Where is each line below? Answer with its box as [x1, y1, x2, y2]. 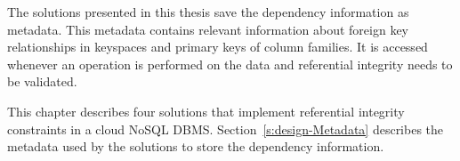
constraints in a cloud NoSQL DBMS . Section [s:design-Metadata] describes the [7, 119, 444, 138]
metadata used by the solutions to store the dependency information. [7, 137, 384, 156]
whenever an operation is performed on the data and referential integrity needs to [7, 54, 453, 73]
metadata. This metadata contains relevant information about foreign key [7, 20, 409, 38]
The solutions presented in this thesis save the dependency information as [7, 3, 409, 20]
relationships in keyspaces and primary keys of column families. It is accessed [7, 37, 428, 56]
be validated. [7, 72, 77, 91]
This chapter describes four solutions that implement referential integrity [7, 101, 405, 120]
